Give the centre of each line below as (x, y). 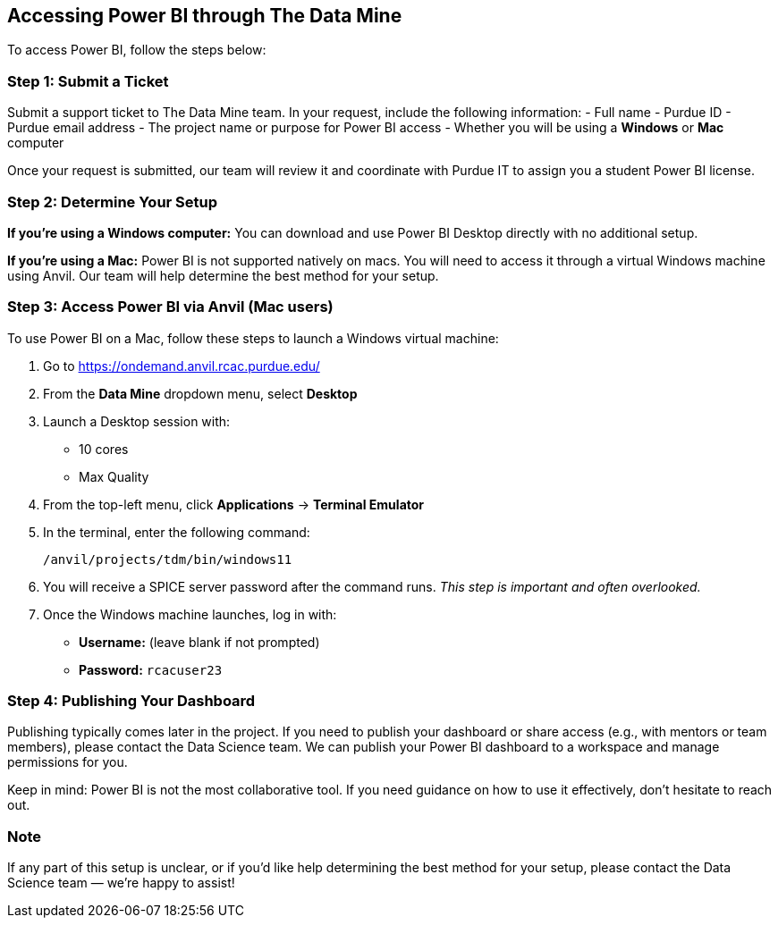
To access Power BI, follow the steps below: (137, 50)
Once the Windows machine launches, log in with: (190, 614)
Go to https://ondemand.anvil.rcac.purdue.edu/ (182, 366)
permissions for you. (68, 762)
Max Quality (114, 476)
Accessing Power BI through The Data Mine (205, 16)
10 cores (104, 449)
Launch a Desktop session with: (137, 421)
